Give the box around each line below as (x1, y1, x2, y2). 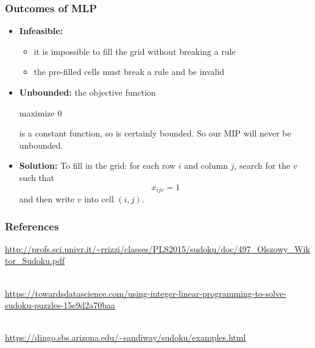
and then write (19, 193, 75, 205)
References (5, 218, 59, 233)
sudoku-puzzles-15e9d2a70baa (5, 299, 115, 311)
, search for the (234, 159, 291, 172)
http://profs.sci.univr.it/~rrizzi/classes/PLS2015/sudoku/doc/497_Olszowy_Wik (5, 242, 310, 255)
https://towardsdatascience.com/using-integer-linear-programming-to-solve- (5, 286, 286, 299)
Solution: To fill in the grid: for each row (19, 159, 176, 172)
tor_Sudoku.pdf (5, 254, 65, 267)
